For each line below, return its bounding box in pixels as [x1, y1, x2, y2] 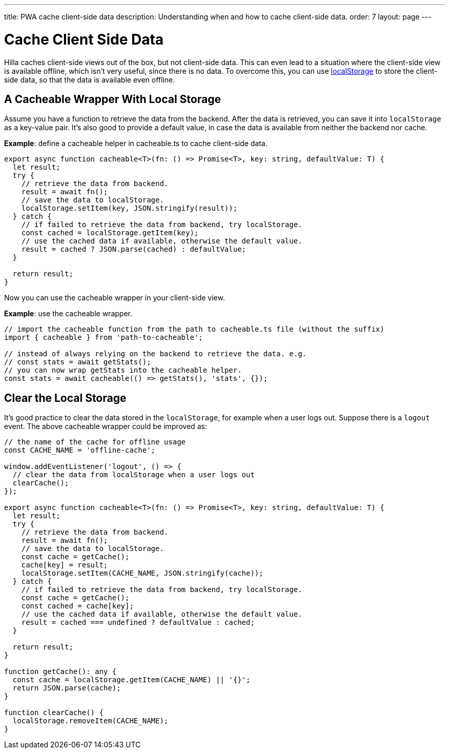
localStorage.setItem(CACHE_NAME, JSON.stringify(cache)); [21, 569, 263, 578]
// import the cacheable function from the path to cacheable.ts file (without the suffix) [4, 325, 384, 334]
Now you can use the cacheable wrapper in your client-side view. [4, 293, 225, 302]
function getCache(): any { [4, 667, 117, 676]
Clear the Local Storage [4, 391, 127, 404]
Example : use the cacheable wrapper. [4, 309, 132, 318]
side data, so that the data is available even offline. [4, 75, 175, 84]
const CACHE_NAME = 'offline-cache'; [4, 446, 156, 455]
